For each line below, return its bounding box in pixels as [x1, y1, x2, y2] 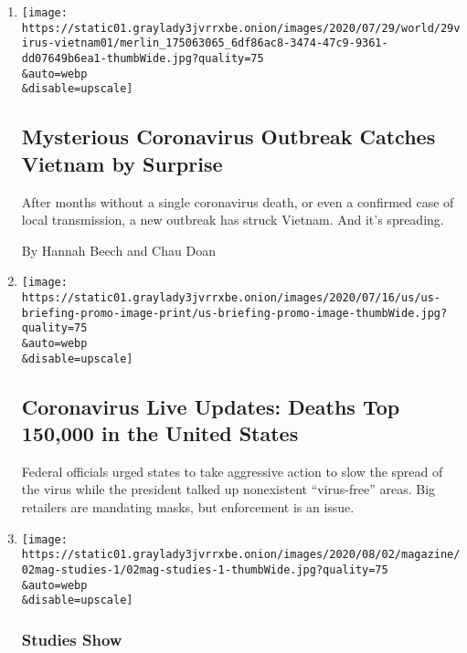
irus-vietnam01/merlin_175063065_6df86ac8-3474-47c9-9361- [21, 37, 388, 50]
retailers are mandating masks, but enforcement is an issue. [21, 498, 355, 517]
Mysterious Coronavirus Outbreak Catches [21, 122, 436, 151]
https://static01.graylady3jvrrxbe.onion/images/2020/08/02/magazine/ [21, 548, 461, 562]
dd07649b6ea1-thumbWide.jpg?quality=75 [21, 51, 264, 65]
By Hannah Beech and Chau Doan [21, 240, 216, 259]
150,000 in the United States [21, 419, 299, 448]
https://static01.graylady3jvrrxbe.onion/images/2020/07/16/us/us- [21, 290, 440, 304]
